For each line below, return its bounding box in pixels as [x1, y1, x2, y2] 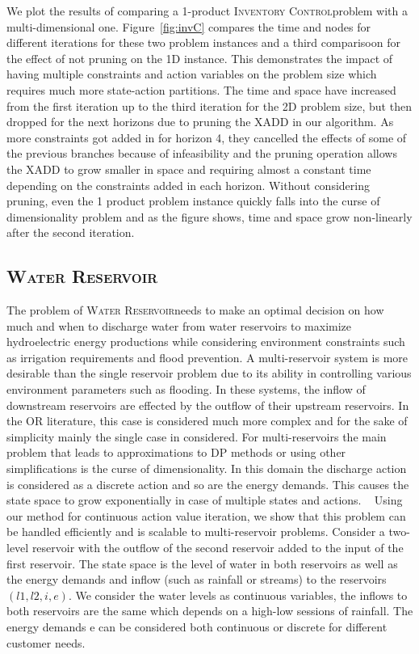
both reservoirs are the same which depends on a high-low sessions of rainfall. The [6, 602, 413, 619]
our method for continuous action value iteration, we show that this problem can [6, 507, 406, 524]
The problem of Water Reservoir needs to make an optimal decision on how [6, 302, 384, 319]
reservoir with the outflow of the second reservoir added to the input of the [31, 539, 404, 556]
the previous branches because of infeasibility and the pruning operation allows [6, 145, 397, 162]
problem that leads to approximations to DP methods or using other [6, 444, 346, 461]
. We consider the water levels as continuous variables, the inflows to [68, 586, 408, 603]
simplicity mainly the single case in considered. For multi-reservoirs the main [6, 428, 387, 445]
